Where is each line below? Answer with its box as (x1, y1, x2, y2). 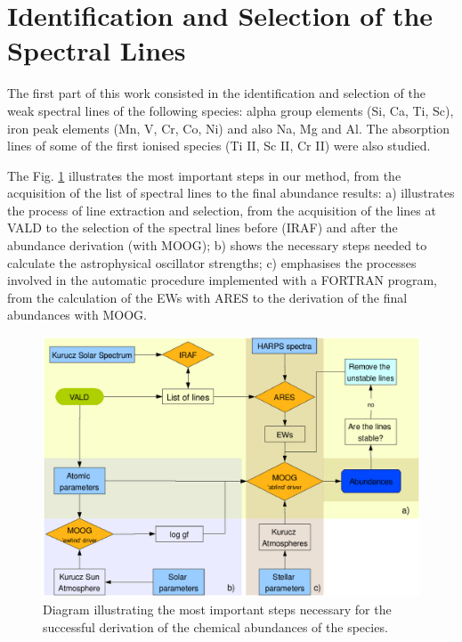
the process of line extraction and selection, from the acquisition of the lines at (7, 200, 436, 219)
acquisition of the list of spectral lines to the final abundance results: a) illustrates (7, 183, 455, 202)
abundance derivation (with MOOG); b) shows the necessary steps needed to (7, 236, 427, 255)
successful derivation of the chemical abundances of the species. (43, 617, 388, 636)
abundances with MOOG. (7, 305, 147, 324)
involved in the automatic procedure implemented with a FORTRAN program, (7, 271, 437, 289)
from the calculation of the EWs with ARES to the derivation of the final (7, 288, 408, 306)
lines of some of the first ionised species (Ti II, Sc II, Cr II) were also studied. (7, 136, 431, 155)
